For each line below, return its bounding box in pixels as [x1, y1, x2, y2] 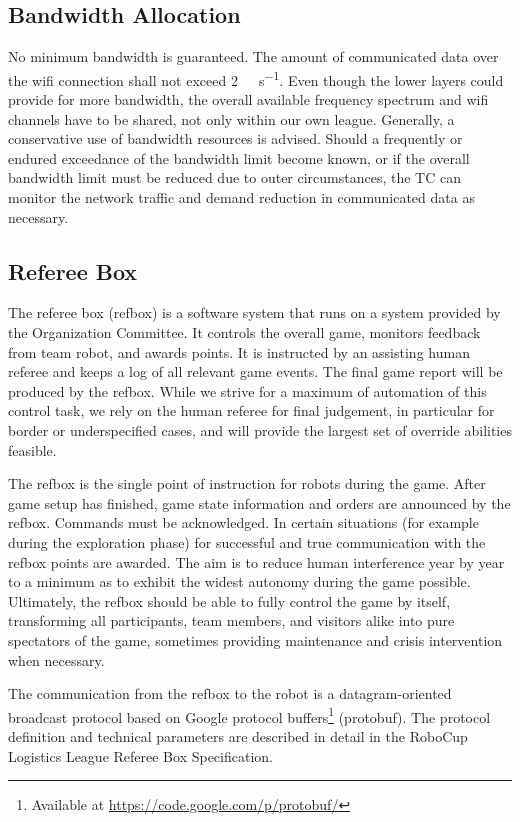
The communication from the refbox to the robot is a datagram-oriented [8, 683, 452, 704]
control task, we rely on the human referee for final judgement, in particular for [8, 400, 495, 421]
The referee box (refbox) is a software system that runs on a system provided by [8, 302, 501, 323]
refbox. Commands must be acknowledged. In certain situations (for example [8, 512, 479, 533]
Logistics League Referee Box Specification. [8, 745, 273, 766]
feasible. [8, 439, 57, 460]
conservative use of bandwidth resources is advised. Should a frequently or [8, 128, 463, 149]
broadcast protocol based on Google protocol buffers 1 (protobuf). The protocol [8, 703, 491, 727]
